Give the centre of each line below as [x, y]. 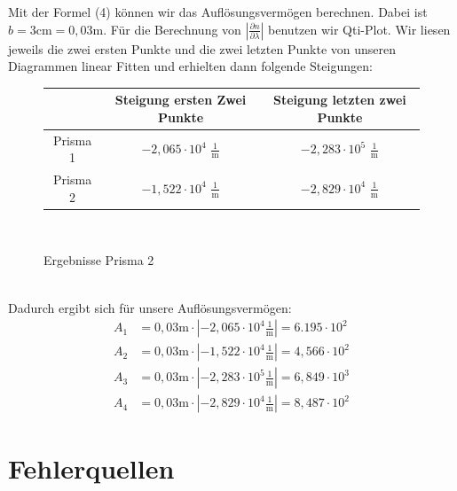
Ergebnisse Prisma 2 [99, 260]
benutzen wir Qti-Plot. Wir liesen [359, 29]
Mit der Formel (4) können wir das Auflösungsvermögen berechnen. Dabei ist [218, 12]
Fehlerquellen [91, 468]
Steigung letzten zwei [340, 100]
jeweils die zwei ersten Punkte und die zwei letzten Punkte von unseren [202, 48]
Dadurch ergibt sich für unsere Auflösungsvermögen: [150, 307]
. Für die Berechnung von [172, 29]
